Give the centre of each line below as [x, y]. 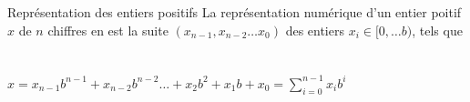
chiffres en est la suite [108, 30]
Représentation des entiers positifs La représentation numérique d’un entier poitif [235, 12]
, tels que [437, 30]
